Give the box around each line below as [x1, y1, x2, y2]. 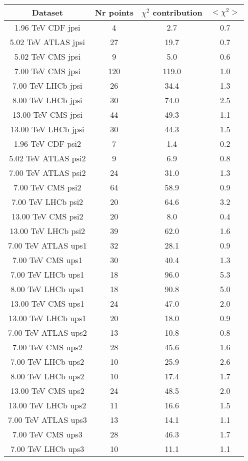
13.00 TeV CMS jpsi [12, 109, 82, 120]
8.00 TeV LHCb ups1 [10, 283, 84, 295]
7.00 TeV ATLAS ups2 [8, 327, 87, 338]
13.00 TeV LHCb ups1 [8, 312, 86, 324]
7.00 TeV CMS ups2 [12, 341, 82, 353]
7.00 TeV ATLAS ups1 [8, 240, 87, 251]
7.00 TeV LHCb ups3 [10, 443, 84, 454]
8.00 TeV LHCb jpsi [12, 94, 82, 106]
